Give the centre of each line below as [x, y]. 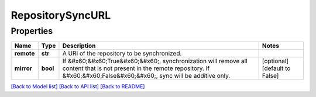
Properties [32, 31]
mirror [23, 68]
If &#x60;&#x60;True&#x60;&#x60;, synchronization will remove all [155, 61]
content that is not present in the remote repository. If [136, 68]
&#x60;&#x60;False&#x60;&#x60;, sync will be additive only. [146, 76]
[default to [276, 68]
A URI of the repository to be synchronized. [122, 54]
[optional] [275, 61]
